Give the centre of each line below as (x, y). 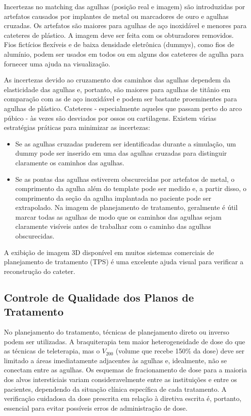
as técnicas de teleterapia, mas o (52, 351)
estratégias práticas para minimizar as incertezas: (77, 127)
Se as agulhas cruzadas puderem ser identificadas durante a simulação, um (126, 143)
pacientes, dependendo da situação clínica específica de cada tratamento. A (115, 389)
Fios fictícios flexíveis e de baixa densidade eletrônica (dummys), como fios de (119, 44)
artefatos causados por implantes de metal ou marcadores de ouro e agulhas (116, 16)
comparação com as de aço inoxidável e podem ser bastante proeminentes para (121, 99)
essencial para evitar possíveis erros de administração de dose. (96, 408)
